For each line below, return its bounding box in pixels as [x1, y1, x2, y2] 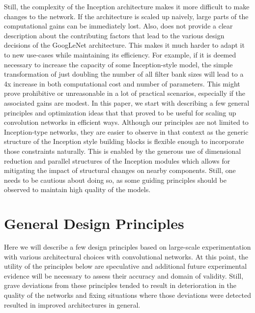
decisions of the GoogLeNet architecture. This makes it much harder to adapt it [4, 40, 245, 50]
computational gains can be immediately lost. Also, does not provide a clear [4, 21, 233, 31]
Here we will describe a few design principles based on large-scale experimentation [4, 242, 251, 252]
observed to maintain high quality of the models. [4, 184, 151, 195]
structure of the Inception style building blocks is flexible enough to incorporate [4, 136, 244, 146]
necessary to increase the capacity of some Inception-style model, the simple [4, 59, 233, 69]
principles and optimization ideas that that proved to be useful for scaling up [4, 107, 236, 117]
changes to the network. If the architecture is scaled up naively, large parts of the [4, 11, 249, 21]
